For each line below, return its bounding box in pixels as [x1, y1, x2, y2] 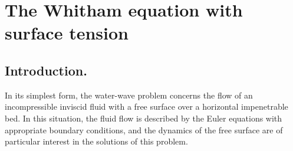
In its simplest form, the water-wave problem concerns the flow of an [5, 88, 253, 101]
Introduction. [5, 61, 87, 79]
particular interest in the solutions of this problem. [5, 135, 188, 147]
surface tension [5, 21, 129, 45]
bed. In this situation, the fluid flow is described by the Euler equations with [5, 111, 282, 124]
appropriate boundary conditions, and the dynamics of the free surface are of [5, 123, 283, 136]
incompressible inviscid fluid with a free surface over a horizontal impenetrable [5, 100, 288, 113]
